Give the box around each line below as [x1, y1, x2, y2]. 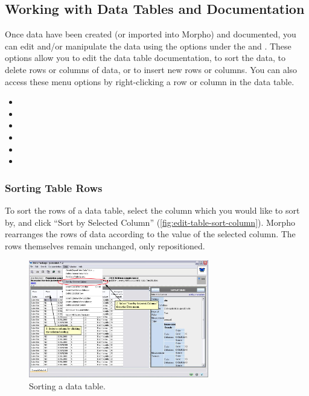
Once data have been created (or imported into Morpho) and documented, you [5, 28, 296, 40]
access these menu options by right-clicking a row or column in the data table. [5, 75, 295, 88]
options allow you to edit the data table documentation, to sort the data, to [5, 51, 285, 64]
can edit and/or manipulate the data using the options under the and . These [5, 39, 291, 52]
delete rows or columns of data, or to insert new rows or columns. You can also [5, 63, 298, 75]
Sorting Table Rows [5, 180, 103, 195]
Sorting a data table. [29, 379, 106, 392]
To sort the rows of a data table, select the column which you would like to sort [5, 203, 300, 216]
